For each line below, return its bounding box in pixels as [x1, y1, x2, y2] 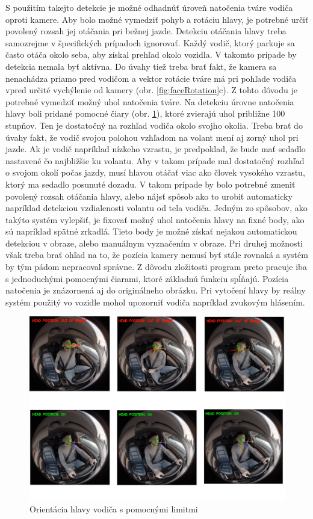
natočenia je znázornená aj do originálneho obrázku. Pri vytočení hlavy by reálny [5, 284, 306, 296]
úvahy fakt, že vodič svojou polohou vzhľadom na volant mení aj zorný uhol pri [5, 131, 299, 143]
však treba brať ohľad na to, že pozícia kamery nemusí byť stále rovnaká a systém [5, 248, 308, 261]
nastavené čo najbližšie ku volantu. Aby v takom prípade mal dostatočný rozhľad [5, 154, 305, 167]
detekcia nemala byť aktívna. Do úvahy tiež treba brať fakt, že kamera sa [5, 60, 277, 72]
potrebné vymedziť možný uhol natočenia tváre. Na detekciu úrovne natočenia [5, 95, 294, 108]
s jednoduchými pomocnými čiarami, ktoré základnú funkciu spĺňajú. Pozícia [5, 272, 289, 284]
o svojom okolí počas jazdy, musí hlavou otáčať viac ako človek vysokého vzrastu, [5, 166, 305, 179]
